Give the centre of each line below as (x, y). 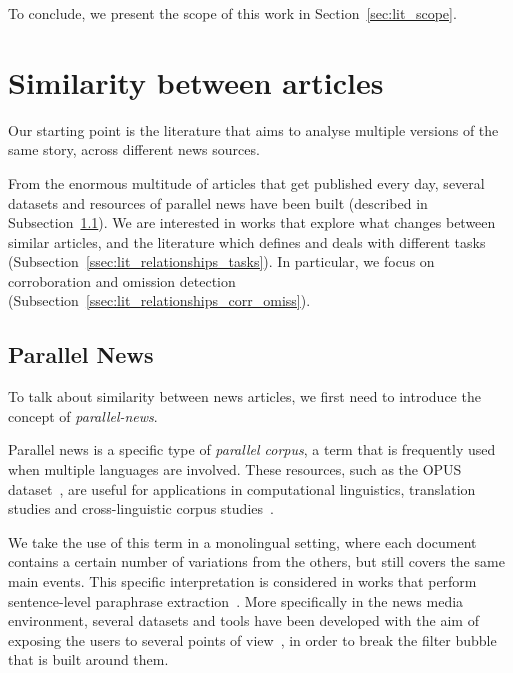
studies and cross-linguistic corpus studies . (141, 508)
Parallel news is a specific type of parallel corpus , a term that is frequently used (252, 449)
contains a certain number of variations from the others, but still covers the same (256, 561)
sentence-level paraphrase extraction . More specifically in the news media (236, 600)
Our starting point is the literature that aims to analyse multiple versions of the (253, 129)
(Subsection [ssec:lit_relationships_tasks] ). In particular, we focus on (221, 261)
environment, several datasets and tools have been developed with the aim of (243, 620)
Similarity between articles (196, 81)
